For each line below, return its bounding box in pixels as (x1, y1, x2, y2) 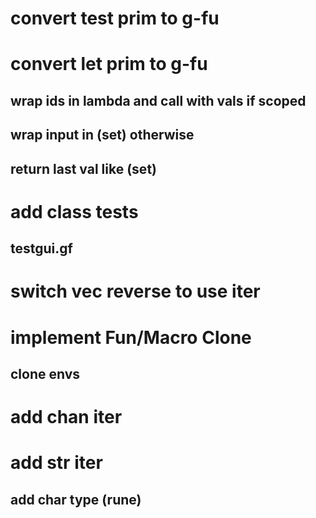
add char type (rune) (10, 491, 142, 508)
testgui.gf (10, 240, 73, 257)
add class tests (10, 200, 139, 223)
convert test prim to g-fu (10, 7, 220, 30)
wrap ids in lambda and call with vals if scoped (10, 92, 307, 109)
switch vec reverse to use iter (10, 280, 261, 303)
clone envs (10, 365, 81, 382)
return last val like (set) (10, 160, 157, 177)
